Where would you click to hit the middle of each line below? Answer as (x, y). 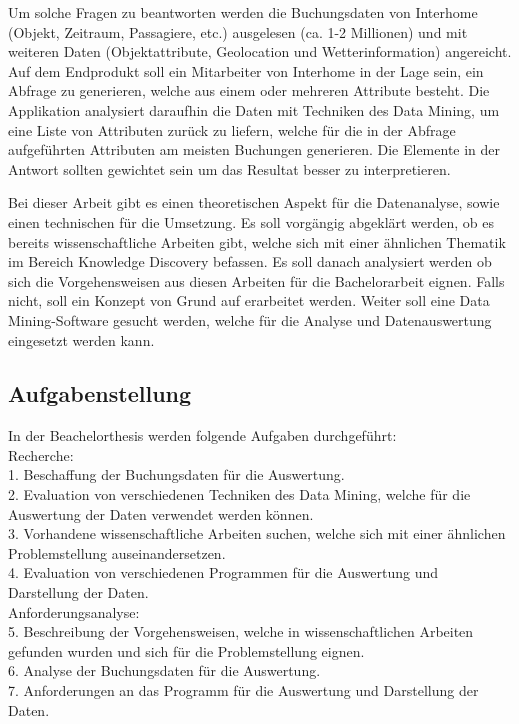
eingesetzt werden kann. (81, 339)
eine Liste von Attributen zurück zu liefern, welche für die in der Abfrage (232, 129)
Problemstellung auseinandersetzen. (117, 552)
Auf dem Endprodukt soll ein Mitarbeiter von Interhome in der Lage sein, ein (246, 70)
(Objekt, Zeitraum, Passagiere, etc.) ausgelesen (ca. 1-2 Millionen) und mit (238, 31)
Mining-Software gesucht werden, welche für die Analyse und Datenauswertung (250, 319)
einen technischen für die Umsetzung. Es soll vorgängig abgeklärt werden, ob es (251, 221)
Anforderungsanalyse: (74, 611)
